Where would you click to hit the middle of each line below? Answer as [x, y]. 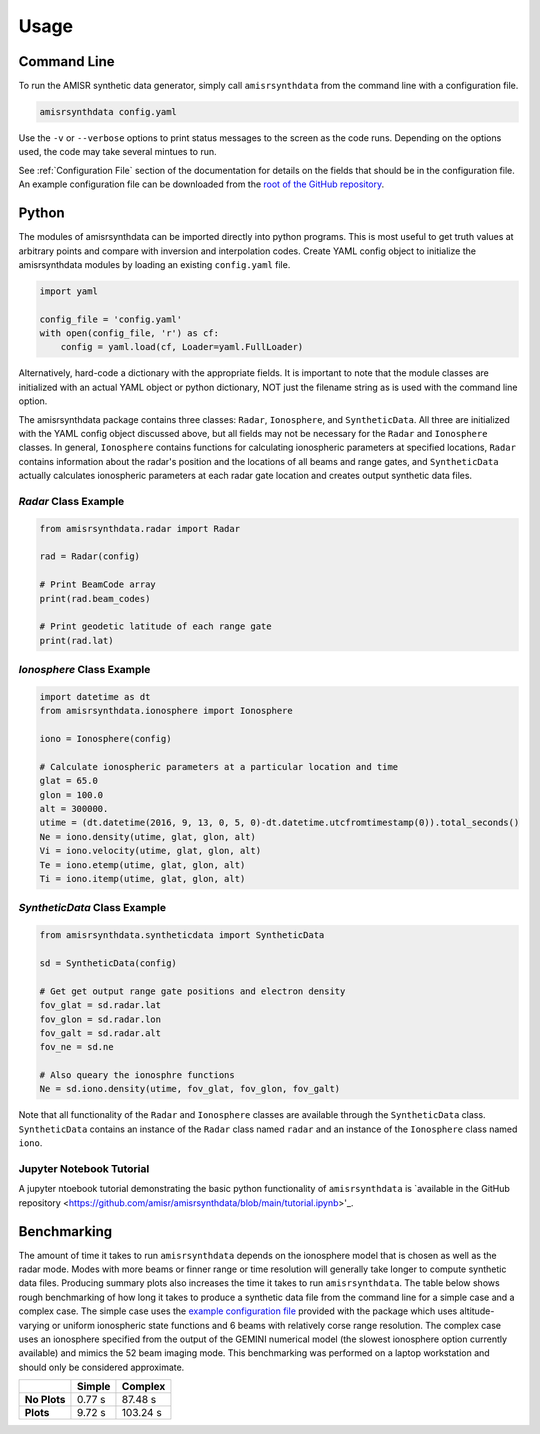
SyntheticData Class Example [92, 908]
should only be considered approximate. [101, 1367]
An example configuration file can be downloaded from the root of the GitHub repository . [201, 184]
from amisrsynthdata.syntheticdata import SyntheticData [182, 935]
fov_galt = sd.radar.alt [100, 1033]
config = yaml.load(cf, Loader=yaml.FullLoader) [182, 347]
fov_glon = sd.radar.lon [100, 1019]
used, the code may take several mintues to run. [117, 152]
